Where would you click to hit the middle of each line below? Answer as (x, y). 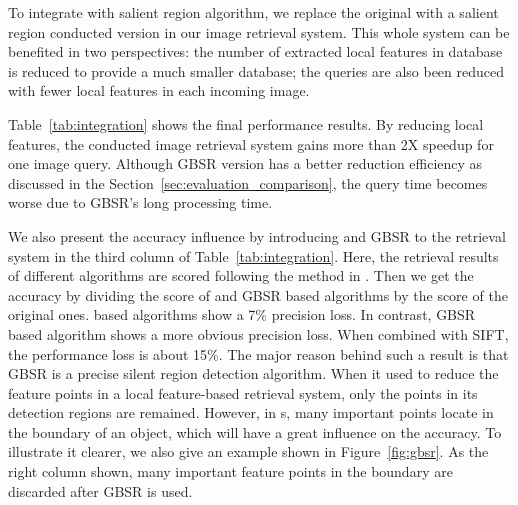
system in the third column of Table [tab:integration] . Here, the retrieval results (253, 255)
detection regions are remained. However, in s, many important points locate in (251, 412)
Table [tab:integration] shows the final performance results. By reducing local (246, 123)
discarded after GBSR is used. (100, 490)
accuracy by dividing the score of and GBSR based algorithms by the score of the (258, 294)
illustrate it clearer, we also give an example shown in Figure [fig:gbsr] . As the (248, 451)
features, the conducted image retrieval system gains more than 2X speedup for (251, 143)
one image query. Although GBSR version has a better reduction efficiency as (245, 163)
